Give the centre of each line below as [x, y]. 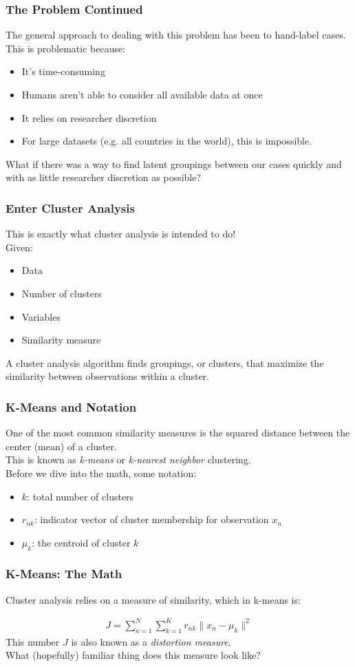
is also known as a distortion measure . [151, 641]
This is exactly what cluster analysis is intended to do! [121, 234]
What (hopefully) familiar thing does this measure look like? [133, 655]
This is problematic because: [66, 48]
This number [33, 641]
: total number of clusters [80, 496]
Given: [19, 247]
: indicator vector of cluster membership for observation [151, 519]
